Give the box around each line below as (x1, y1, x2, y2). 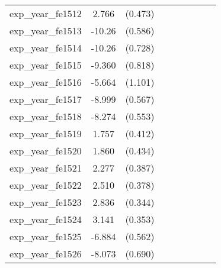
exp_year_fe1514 (9, 41, 82, 54)
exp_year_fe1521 (9, 161, 82, 175)
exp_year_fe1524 (9, 212, 82, 226)
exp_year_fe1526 (9, 247, 82, 260)
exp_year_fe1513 (9, 24, 82, 37)
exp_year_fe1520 (9, 144, 82, 157)
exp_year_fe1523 (9, 195, 82, 209)
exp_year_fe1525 (9, 230, 82, 243)
